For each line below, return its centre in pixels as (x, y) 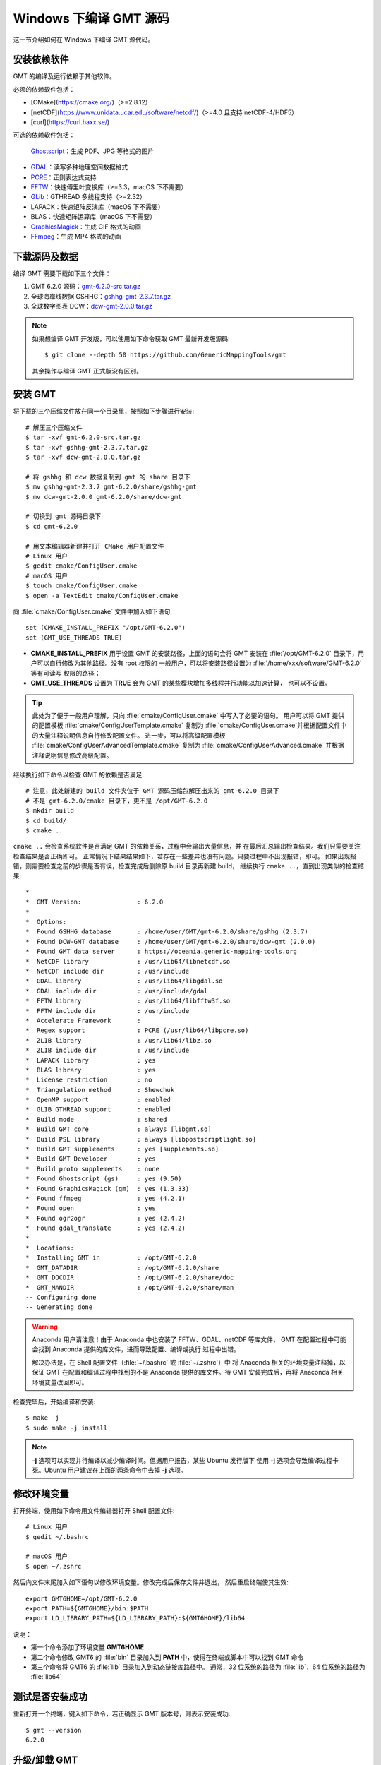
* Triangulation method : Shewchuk (100, 1090)
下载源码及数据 (46, 257)
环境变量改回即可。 (60, 1382)
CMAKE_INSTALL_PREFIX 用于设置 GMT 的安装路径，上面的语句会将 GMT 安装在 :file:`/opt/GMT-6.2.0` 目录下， (194, 654)
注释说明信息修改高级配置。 (72, 755)
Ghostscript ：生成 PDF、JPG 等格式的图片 (92, 151)
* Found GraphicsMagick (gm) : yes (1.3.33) (108, 1189)
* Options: (46, 922)
